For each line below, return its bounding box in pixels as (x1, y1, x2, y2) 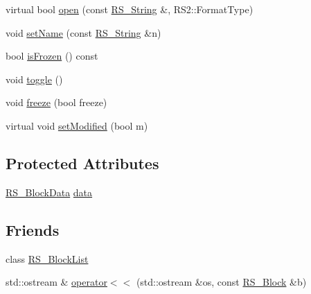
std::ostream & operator (6, 275, 107, 289)
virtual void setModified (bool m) (6, 118, 148, 132)
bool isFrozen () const (6, 49, 98, 63)
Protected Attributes (6, 152, 159, 173)
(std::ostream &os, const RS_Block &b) (136, 275, 307, 289)
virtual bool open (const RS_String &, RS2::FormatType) (6, 2, 254, 16)
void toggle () (6, 71, 63, 86)
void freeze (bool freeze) (6, 95, 107, 110)
